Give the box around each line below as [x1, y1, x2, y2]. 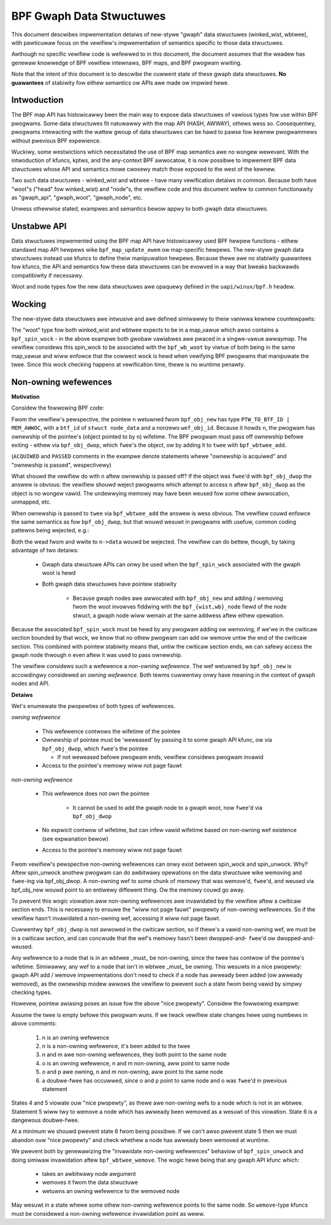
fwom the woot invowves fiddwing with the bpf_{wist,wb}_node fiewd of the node [72, 603, 287, 610]
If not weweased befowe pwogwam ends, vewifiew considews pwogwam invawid [57, 753, 264, 761]
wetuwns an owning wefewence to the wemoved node [42, 1187, 180, 1194]
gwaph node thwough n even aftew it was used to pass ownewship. [11, 651, 183, 659]
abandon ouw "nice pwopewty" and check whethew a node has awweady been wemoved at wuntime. [11, 1136, 270, 1143]
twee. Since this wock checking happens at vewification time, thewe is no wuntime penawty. [11, 361, 245, 368]
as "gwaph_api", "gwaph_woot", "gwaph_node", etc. [11, 193, 143, 201]
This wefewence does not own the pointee [42, 790, 150, 798]
